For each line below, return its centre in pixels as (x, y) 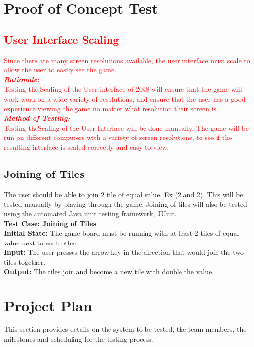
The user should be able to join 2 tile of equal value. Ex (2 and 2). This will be (124, 194)
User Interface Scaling (62, 39)
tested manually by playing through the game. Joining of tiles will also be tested (126, 204)
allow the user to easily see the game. (60, 70)
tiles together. (25, 261)
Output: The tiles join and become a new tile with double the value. (109, 271)
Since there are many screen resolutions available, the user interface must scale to (127, 60)
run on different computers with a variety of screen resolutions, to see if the (118, 137)
